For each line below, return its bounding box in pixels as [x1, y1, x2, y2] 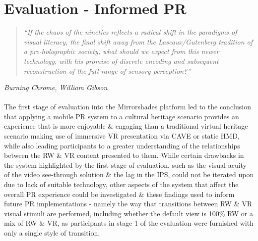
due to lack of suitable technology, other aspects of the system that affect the [4, 179, 239, 190]
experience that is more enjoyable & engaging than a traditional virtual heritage [4, 121, 248, 131]
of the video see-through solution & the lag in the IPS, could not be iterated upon [4, 169, 254, 180]
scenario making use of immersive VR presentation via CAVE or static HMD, [4, 131, 240, 141]
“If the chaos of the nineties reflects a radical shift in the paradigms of [23, 27, 237, 37]
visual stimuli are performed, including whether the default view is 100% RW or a [4, 208, 253, 218]
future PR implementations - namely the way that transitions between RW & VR [4, 198, 253, 209]
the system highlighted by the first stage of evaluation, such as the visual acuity [4, 159, 247, 170]
